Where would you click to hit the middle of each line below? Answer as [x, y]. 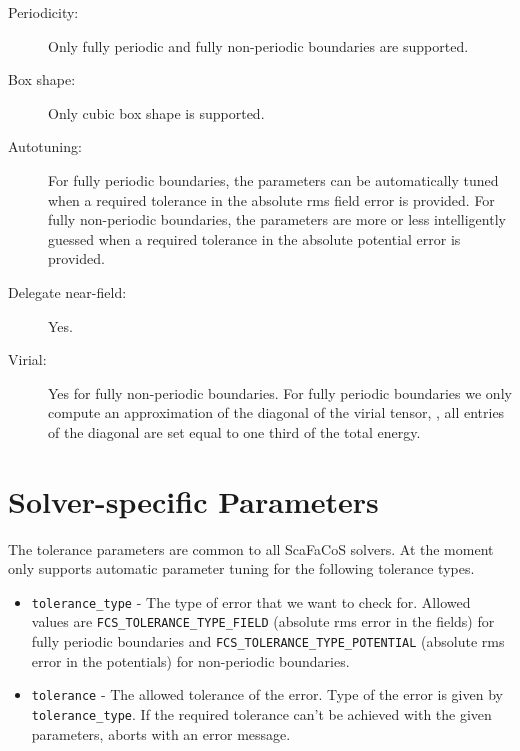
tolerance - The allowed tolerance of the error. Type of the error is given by [267, 694]
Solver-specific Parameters [193, 500]
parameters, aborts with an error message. [161, 733]
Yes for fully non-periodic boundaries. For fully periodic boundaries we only [280, 392]
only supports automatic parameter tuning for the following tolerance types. [241, 568]
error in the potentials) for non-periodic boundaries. [190, 660]
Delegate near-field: [67, 291]
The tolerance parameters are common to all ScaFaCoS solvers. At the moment [251, 548]
